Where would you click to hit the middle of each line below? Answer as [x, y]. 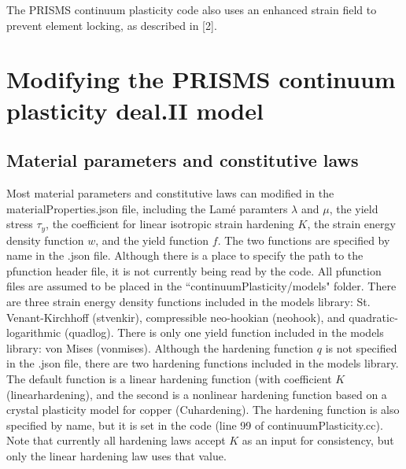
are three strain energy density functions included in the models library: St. [188, 301]
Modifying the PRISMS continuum [201, 79]
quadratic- [373, 317]
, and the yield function [152, 240]
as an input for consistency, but [318, 440]
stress [20, 224]
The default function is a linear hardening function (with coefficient [169, 378]
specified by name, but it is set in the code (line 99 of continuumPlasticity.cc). [195, 425]
